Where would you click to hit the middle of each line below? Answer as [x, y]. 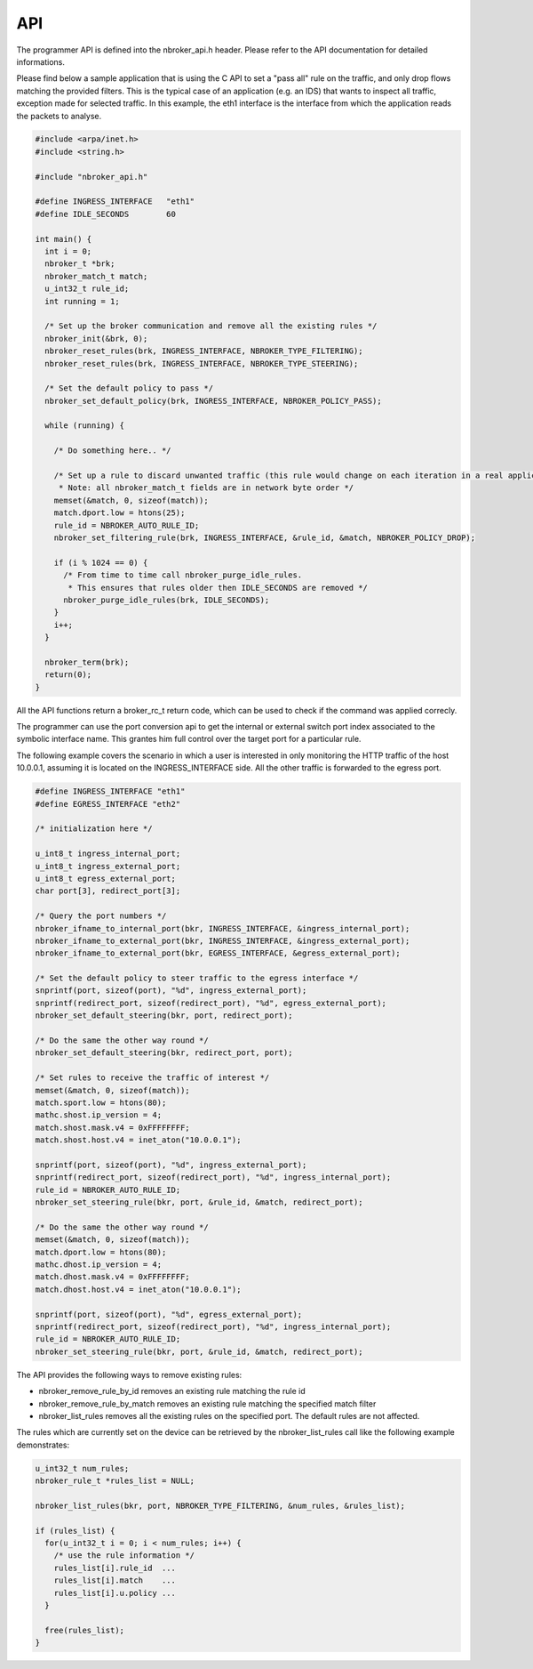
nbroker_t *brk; [80, 264]
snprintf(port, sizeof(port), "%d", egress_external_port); [169, 1314]
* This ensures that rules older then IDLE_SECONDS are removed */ [218, 588]
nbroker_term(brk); [87, 662]
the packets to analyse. [59, 116]
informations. [41, 61]
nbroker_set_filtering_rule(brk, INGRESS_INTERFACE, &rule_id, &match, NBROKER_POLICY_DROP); [264, 537]
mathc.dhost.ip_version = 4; [99, 1265]
